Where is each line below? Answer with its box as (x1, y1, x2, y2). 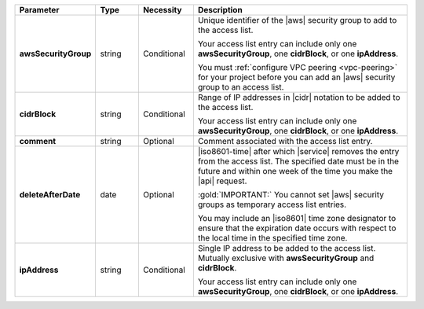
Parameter (19, 5, 60, 15)
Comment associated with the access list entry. (197, 136, 373, 146)
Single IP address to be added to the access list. (197, 243, 376, 253)
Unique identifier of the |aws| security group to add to (197, 15, 397, 25)
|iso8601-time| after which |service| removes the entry (197, 146, 400, 156)
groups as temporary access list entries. (197, 199, 347, 210)
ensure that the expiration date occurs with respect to (197, 223, 397, 234)
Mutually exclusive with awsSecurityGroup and (197, 252, 375, 263)
